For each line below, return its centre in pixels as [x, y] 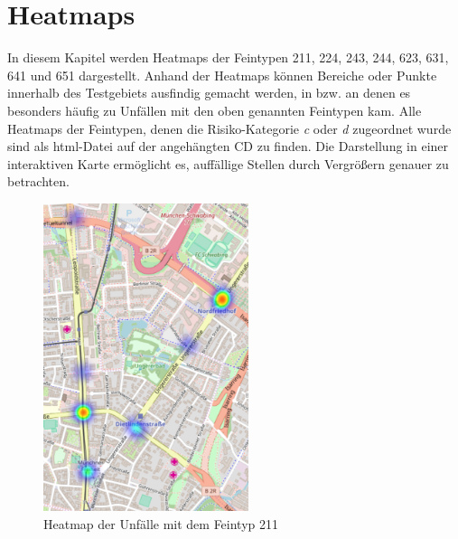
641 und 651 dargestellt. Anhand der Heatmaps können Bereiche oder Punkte [222, 75]
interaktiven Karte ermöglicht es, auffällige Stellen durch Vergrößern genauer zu [228, 163]
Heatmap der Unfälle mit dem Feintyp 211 [161, 523]
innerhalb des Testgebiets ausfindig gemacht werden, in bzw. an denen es [209, 93]
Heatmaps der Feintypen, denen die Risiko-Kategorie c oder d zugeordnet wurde [229, 128]
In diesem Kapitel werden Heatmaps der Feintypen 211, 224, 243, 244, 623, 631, [228, 57]
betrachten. [38, 181]
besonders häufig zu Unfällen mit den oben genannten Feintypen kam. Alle [215, 110]
